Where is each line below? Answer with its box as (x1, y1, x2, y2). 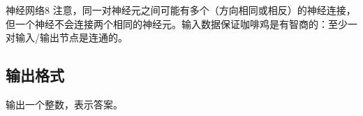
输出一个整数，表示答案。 (6, 96, 123, 111)
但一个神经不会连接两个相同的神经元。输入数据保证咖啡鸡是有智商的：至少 (6, 16, 348, 31)
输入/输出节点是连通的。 (15, 30, 128, 45)
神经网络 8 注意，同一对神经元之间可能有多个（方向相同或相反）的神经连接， (6, 3, 356, 17)
